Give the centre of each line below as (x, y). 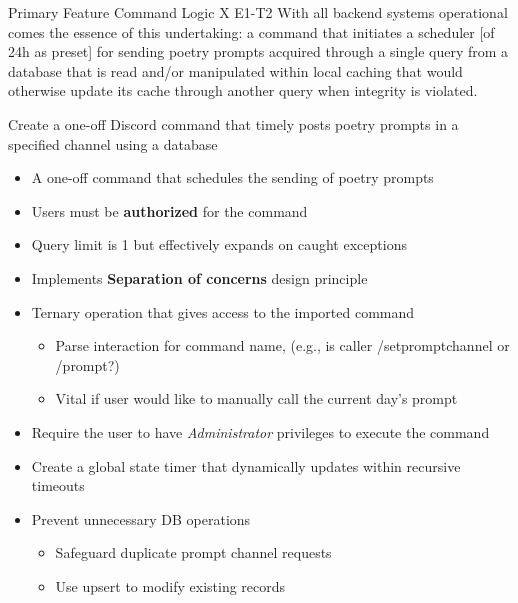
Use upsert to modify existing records (170, 585)
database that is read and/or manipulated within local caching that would (235, 70)
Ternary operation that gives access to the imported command (223, 311)
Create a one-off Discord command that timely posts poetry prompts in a (233, 123)
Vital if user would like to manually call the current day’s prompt (256, 398)
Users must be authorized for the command (169, 210)
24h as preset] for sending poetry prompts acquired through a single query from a (258, 51)
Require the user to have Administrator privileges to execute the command (260, 431)
